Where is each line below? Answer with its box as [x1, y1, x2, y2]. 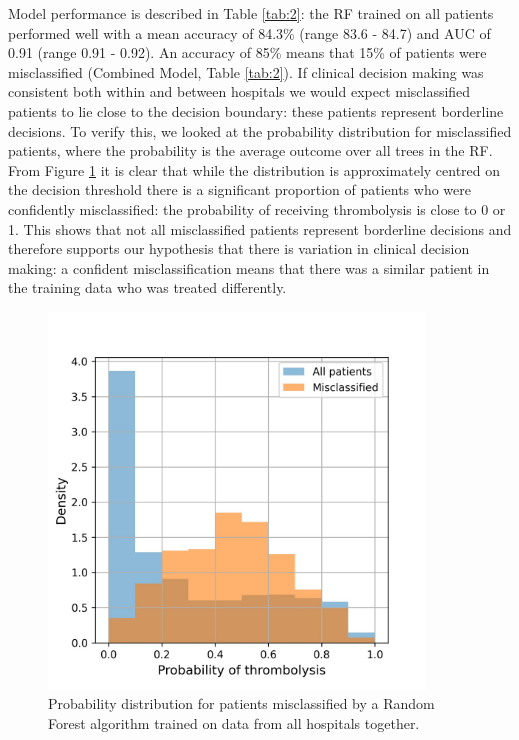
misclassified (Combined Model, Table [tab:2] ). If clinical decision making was [8, 61, 484, 82]
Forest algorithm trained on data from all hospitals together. [48, 713, 420, 734]
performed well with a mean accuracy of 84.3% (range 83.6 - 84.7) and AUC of [8, 22, 491, 43]
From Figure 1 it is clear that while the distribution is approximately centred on [8, 159, 501, 180]
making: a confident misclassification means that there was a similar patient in [8, 257, 490, 278]
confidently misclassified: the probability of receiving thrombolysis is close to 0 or [8, 198, 506, 219]
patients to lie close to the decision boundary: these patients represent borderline [8, 100, 504, 121]
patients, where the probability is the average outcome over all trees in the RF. [8, 140, 493, 161]
